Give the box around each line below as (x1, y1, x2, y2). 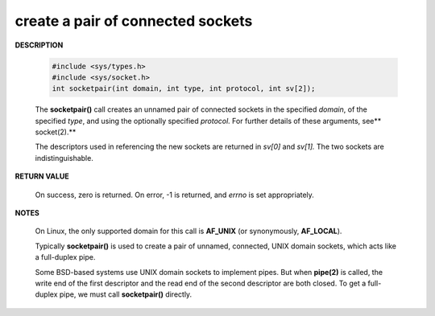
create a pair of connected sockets (14, 12, 253, 30)
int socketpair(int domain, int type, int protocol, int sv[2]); (52, 84, 316, 93)
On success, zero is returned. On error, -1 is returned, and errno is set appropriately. (35, 190, 314, 199)
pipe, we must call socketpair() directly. (59, 289, 193, 299)
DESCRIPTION (14, 40, 64, 50)
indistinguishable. (35, 153, 94, 162)
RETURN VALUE (14, 171, 69, 181)
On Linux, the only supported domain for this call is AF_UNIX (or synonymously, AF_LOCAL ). (35, 226, 342, 236)
